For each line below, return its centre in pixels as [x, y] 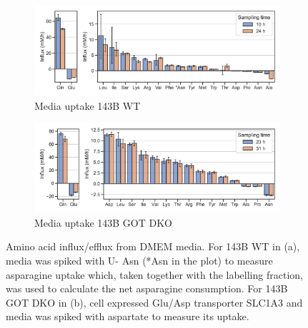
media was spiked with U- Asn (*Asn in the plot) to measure [139, 260]
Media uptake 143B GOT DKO [103, 222]
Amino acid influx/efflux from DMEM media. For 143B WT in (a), [153, 246]
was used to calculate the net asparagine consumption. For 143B [147, 288]
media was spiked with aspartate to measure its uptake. [128, 316]
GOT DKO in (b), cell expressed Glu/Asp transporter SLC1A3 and [154, 302]
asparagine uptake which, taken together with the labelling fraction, [154, 274]
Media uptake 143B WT [88, 105]
